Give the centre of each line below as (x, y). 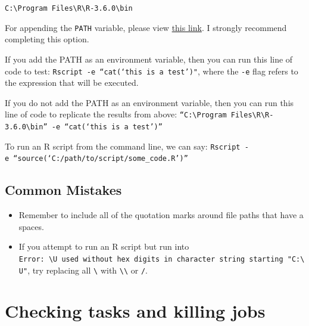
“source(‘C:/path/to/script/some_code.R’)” (101, 159)
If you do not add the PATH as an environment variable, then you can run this (149, 102)
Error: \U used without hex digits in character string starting (151, 259)
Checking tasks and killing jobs (135, 311)
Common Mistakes (63, 190)
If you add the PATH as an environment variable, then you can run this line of (149, 59)
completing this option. (47, 39)
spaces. (31, 226)
